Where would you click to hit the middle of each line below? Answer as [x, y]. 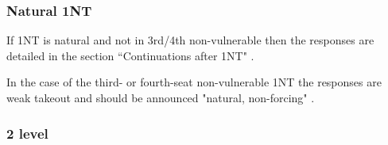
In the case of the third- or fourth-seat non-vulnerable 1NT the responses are [194, 82]
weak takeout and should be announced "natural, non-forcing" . [161, 97]
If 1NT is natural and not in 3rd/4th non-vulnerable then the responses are [190, 40]
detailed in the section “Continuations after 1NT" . [130, 55]
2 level [27, 133]
